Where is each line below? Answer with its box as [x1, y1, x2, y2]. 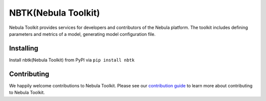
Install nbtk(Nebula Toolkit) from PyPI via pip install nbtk [9, 57, 135, 63]
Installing [9, 44, 39, 52]
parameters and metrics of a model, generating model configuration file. [9, 31, 156, 37]
